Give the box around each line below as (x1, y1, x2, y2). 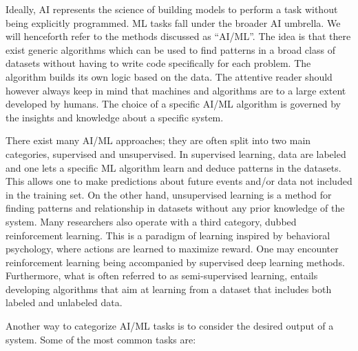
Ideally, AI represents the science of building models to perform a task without (6, 2, 338, 16)
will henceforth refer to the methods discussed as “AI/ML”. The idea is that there (6, 29, 351, 43)
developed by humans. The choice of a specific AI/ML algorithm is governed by (6, 97, 341, 111)
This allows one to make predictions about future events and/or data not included (6, 174, 352, 188)
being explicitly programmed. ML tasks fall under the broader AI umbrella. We (6, 15, 341, 30)
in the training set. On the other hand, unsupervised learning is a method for (6, 187, 332, 201)
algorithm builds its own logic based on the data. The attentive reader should (6, 69, 333, 83)
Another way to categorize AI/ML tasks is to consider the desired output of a (6, 319, 334, 333)
